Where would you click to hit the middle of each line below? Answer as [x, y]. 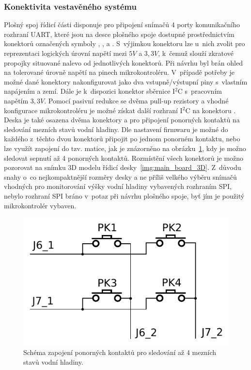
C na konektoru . [211, 110]
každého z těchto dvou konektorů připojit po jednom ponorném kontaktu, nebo [122, 139]
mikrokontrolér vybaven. [40, 205]
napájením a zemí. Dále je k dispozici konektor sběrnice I [90, 91]
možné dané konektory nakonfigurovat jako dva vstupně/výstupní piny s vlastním [126, 81]
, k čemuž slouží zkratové [196, 53]
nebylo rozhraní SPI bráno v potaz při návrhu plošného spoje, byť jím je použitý [124, 195]
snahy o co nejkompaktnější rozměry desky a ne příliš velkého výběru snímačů [120, 177]
